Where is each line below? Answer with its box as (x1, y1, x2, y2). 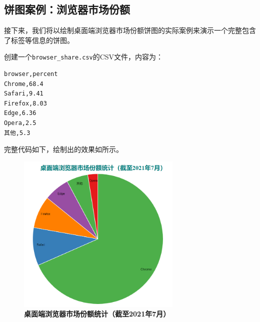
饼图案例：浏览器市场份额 (4, 1, 130, 17)
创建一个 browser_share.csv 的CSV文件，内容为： (4, 51, 163, 62)
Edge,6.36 (4, 109, 36, 117)
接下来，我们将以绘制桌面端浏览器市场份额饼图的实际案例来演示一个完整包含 (4, 25, 256, 35)
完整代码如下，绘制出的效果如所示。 (4, 144, 123, 154)
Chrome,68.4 (4, 80, 43, 87)
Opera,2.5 (4, 119, 36, 127)
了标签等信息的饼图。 (4, 34, 74, 45)
